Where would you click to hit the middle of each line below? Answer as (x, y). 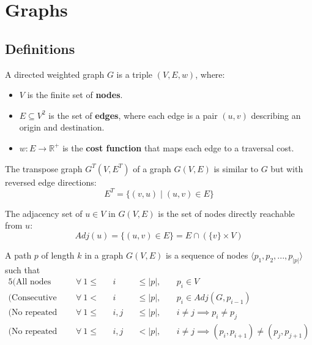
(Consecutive (32, 298)
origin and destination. (62, 127)
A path (18, 255)
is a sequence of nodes (207, 255)
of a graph (152, 168)
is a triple (135, 74)
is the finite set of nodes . (75, 95)
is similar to (236, 168)
